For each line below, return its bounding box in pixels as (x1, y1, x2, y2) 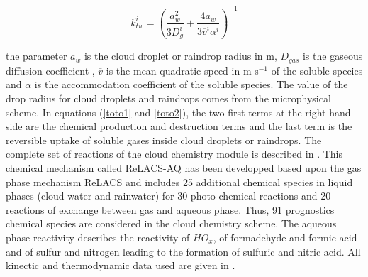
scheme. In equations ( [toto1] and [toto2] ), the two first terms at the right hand (6, 104, 351, 119)
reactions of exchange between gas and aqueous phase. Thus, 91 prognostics (6, 202, 335, 217)
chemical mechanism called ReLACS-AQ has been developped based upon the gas (6, 160, 362, 175)
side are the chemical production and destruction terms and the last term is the (6, 119, 352, 134)
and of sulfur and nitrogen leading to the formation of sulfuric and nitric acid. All (6, 244, 361, 259)
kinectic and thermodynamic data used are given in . (6, 258, 235, 273)
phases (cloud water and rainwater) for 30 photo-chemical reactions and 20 (6, 188, 331, 203)
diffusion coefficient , (6, 63, 95, 77)
